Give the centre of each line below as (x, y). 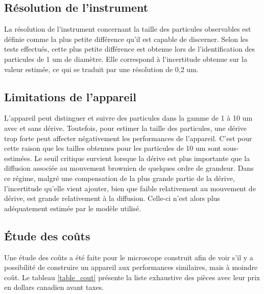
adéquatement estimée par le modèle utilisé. (73, 208)
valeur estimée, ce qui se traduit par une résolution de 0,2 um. (101, 69)
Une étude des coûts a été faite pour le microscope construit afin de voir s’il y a (129, 257)
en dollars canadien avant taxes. (54, 287)
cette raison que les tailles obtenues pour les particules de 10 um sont (113, 148)
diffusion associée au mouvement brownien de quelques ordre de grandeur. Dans (129, 168)
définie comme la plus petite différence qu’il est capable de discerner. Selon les (126, 39)
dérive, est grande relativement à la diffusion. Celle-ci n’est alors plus (112, 198)
